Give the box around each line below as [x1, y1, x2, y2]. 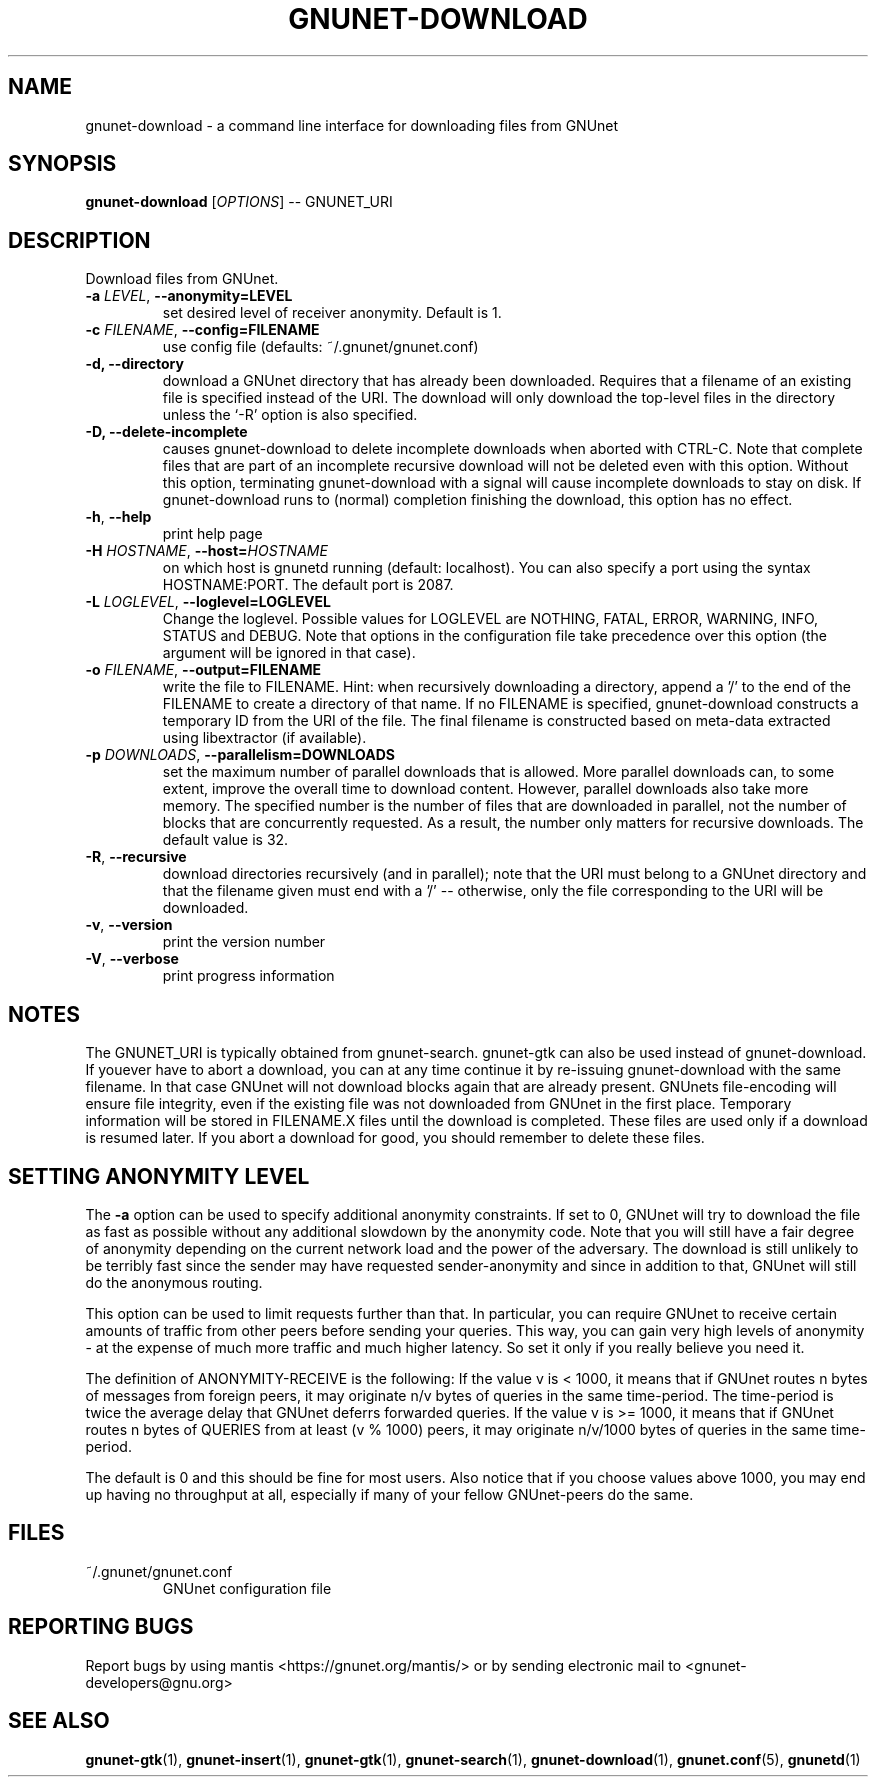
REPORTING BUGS [8, 1614, 194, 1640]
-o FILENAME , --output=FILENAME [85, 661, 322, 679]
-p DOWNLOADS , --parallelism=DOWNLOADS [85, 746, 395, 764]
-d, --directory [85, 355, 184, 373]
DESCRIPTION [8, 227, 151, 253]
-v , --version [85, 916, 173, 934]
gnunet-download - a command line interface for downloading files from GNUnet [85, 116, 619, 134]
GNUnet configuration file [162, 1579, 332, 1597]
